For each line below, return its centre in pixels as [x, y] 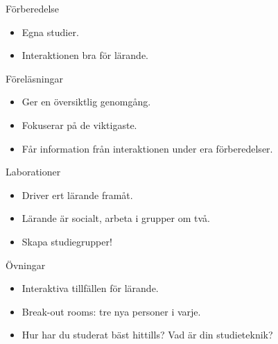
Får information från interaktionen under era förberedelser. [147, 148]
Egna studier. [50, 32]
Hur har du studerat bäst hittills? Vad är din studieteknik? [147, 335]
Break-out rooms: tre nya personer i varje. [111, 311]
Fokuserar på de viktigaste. [79, 124]
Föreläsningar [34, 78]
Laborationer [33, 172]
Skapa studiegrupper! [67, 241]
